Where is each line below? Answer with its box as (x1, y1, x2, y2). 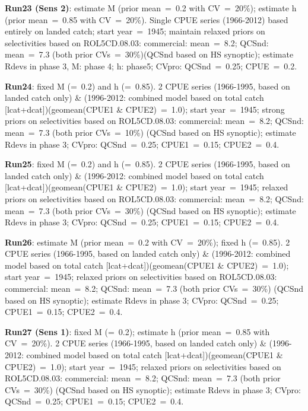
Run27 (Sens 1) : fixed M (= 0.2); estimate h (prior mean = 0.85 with (5, 325, 270, 337)
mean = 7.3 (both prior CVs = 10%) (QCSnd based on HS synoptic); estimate (5, 126, 296, 138)
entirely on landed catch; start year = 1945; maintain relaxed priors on (5, 25, 265, 37)
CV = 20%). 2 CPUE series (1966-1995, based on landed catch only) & (5, 337, 266, 349)
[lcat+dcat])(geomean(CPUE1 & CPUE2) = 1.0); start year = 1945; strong (5, 103, 285, 115)
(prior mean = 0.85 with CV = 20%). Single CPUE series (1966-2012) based (5, 13, 288, 26)
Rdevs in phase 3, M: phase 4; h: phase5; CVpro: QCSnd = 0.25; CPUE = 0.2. (5, 59, 297, 72)
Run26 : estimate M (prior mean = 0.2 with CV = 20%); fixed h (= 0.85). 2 (5, 235, 290, 248)
